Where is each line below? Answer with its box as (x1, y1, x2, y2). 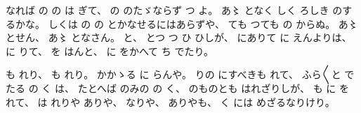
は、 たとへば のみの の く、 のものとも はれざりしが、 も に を (54, 80, 349, 95)
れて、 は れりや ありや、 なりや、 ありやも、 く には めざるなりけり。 (6, 94, 335, 109)
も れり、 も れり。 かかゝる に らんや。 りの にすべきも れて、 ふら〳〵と (6, 67, 341, 82)
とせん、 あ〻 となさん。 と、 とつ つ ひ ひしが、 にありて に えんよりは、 (6, 30, 352, 45)
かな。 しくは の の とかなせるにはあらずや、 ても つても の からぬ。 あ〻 (15, 16, 358, 31)
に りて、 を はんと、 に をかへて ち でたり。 (6, 43, 214, 58)
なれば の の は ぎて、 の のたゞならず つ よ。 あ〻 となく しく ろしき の (6, 3, 343, 17)
